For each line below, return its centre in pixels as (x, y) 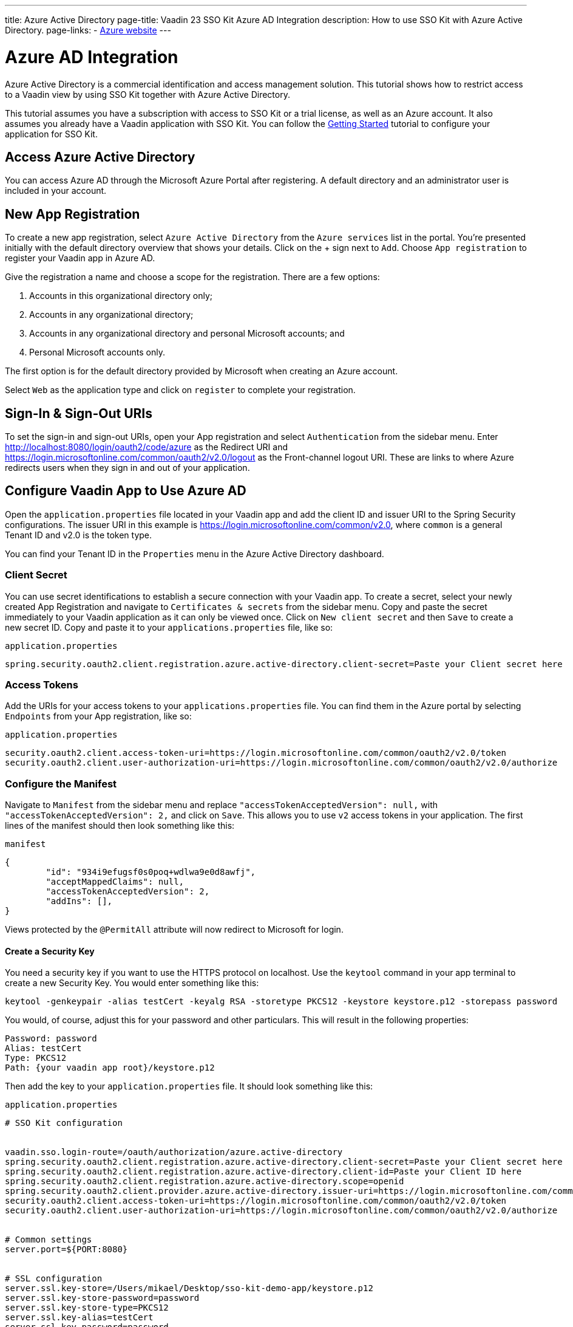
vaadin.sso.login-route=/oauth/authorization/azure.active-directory (174, 1152)
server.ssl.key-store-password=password (102, 1298)
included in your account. (56, 191)
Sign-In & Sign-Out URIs (79, 413)
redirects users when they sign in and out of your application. (127, 468)
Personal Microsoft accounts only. (97, 352)
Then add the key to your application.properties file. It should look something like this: (189, 1086)
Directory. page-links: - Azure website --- (88, 30)
